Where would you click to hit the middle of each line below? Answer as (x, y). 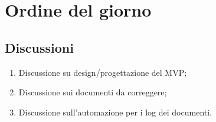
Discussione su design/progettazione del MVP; (103, 72)
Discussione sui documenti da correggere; (93, 92)
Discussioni (39, 47)
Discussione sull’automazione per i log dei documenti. (115, 112)
